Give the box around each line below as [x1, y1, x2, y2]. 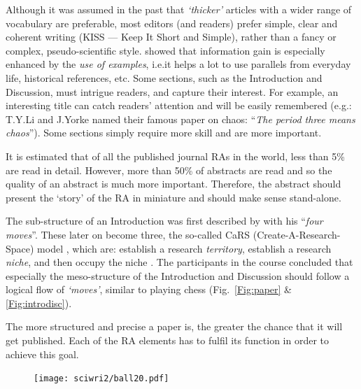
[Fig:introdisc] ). [6, 295, 72, 310]
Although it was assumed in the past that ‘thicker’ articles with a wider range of [6, 2, 352, 16]
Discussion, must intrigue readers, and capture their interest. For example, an [6, 84, 339, 99]
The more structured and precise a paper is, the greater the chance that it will [6, 319, 343, 334]
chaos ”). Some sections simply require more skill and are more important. [6, 125, 322, 140]
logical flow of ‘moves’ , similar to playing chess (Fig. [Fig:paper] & [6, 282, 292, 297]
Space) [6, 241, 34, 255]
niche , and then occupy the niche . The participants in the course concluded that [6, 255, 353, 269]
